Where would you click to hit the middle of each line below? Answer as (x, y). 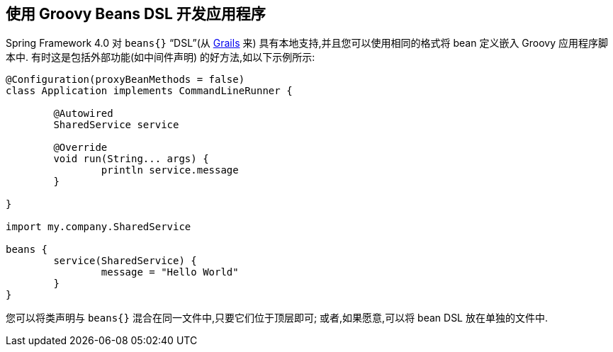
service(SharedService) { (125, 261)
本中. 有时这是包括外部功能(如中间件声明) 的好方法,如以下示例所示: (161, 57)
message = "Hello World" (170, 272)
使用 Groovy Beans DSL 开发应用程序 (136, 14)
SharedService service (116, 125)
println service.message (170, 170)
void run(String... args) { (131, 159)
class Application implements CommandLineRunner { (149, 91)
